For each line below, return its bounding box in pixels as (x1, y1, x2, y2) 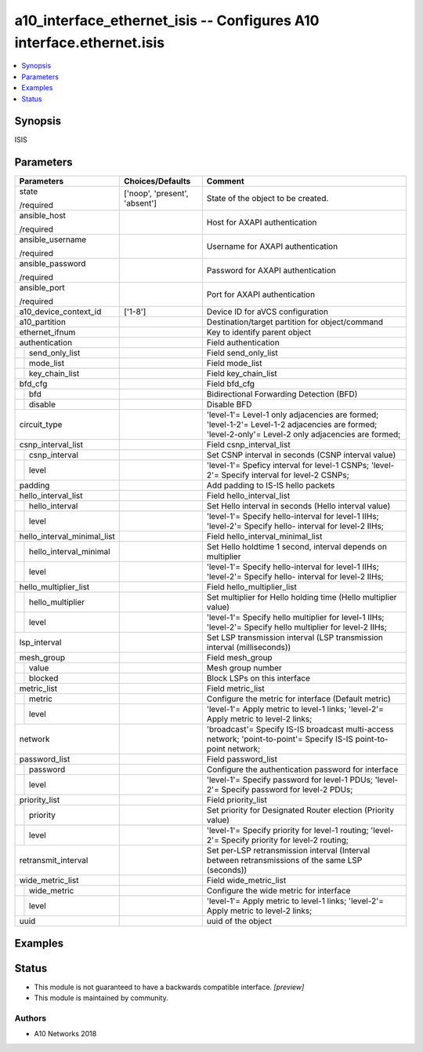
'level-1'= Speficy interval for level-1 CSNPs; (206, 460, 370, 471)
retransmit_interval (19, 855, 89, 866)
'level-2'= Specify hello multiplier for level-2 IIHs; (206, 622, 388, 633)
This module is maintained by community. (34, 993, 168, 1003)
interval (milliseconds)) (206, 642, 291, 653)
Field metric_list (206, 683, 266, 694)
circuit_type (19, 419, 63, 430)
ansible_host (19, 210, 67, 221)
